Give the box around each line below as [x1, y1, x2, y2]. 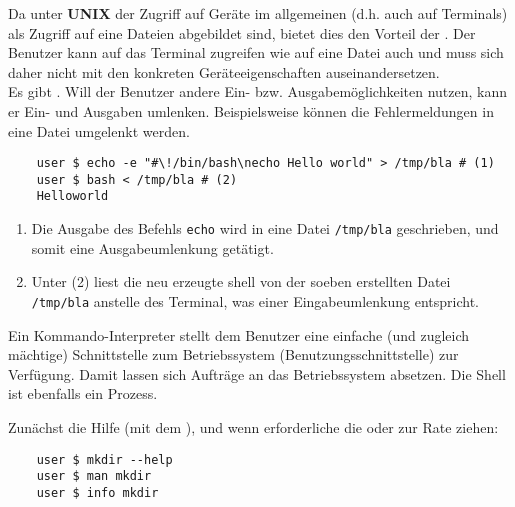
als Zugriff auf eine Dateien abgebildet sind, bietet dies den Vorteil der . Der [8, 22, 476, 43]
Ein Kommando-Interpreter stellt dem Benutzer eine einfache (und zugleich [8, 324, 470, 345]
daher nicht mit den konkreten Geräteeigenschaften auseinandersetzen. [8, 61, 440, 82]
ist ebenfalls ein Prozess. [8, 383, 158, 404]
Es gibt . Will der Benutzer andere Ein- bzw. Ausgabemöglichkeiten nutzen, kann [8, 81, 508, 102]
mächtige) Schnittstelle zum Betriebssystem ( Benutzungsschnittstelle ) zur [8, 344, 459, 365]
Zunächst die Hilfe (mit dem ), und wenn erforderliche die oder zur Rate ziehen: [8, 417, 499, 437]
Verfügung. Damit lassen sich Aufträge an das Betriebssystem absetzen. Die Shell [8, 363, 506, 384]
